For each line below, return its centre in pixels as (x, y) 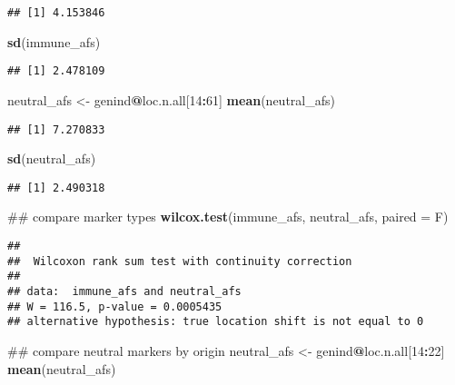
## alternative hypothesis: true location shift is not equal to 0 (216, 322)
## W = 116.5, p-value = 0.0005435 (115, 306)
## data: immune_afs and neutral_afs (124, 291)
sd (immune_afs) (54, 41)
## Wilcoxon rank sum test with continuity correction (180, 261)
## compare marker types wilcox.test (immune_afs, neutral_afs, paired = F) (228, 217)
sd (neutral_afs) (52, 158)
